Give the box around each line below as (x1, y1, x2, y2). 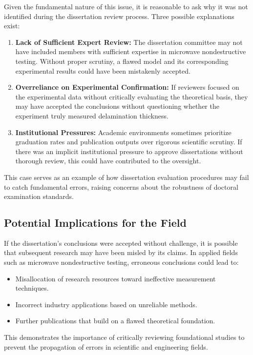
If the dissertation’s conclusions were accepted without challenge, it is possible (4, 237, 238, 248)
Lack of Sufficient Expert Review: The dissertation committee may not (15, 37, 243, 47)
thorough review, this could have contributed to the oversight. (15, 156, 201, 166)
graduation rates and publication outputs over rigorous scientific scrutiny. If (15, 137, 242, 147)
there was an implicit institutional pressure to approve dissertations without (15, 146, 243, 156)
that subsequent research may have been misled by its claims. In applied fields (4, 247, 238, 257)
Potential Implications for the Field (4, 215, 187, 230)
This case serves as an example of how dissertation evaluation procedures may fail (4, 172, 249, 182)
